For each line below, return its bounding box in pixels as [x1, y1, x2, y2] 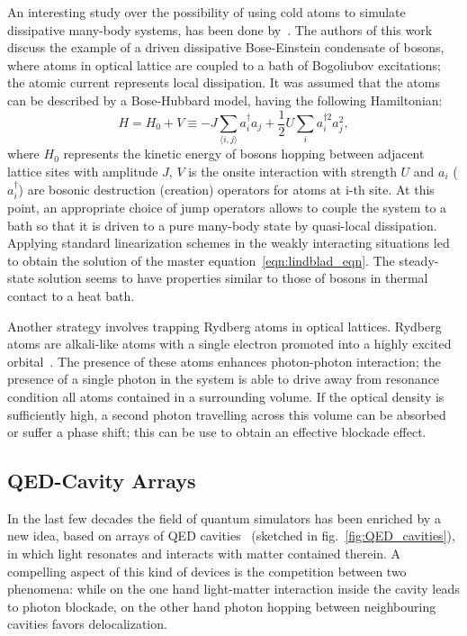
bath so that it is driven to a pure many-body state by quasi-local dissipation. [7, 215, 437, 234]
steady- [399, 250, 439, 269]
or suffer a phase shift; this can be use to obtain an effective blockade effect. [7, 422, 427, 441]
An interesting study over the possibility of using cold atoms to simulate [7, 3, 406, 21]
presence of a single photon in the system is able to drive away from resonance [7, 369, 440, 388]
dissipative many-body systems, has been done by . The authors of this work [7, 20, 433, 39]
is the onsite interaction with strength [188, 161, 397, 180]
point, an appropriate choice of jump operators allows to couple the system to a [7, 197, 447, 216]
